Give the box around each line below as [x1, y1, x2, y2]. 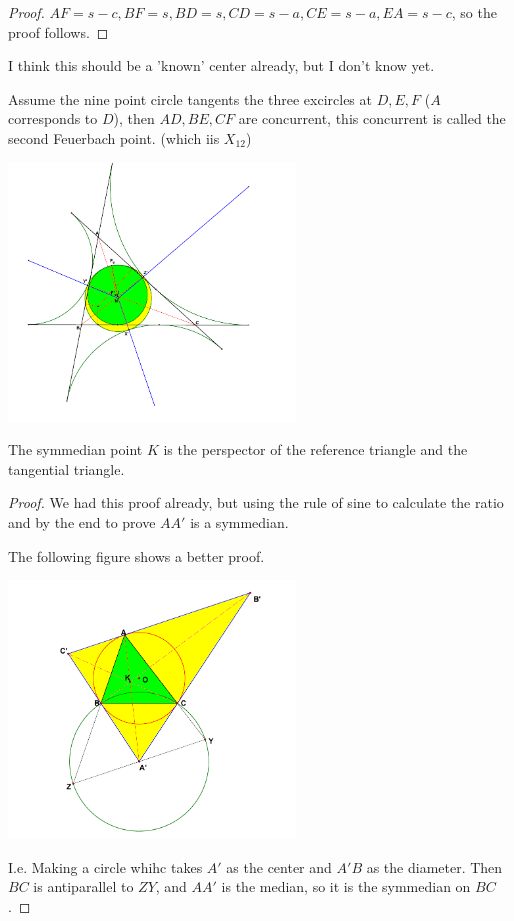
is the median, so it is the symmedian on [221, 876, 471, 897]
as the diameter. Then [366, 856, 503, 877]
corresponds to [8, 108, 98, 129]
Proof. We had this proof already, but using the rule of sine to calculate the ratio [8, 492, 504, 513]
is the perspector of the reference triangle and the [163, 439, 468, 460]
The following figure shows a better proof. [8, 545, 265, 566]
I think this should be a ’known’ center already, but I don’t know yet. [8, 55, 435, 76]
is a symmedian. [190, 511, 289, 532]
